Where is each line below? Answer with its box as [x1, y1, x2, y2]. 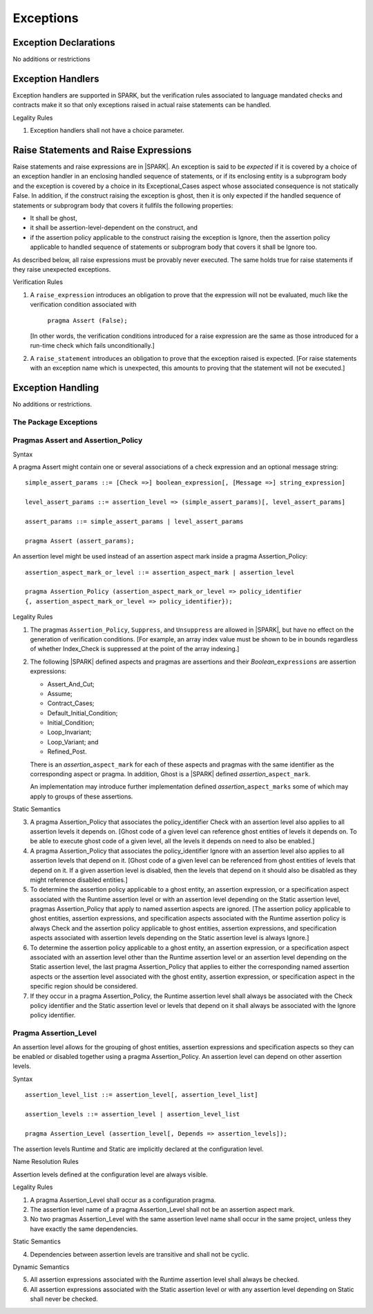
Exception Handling [12, 382, 99, 393]
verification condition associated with [30, 301, 137, 309]
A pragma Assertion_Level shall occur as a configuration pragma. [30, 1196, 216, 1204]
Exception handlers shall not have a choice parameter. [30, 126, 184, 135]
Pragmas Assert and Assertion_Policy [12, 435, 143, 445]
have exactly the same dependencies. [30, 1224, 138, 1233]
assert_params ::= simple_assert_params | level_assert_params [25, 518, 244, 525]
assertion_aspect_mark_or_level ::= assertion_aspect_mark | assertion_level [25, 568, 295, 576]
